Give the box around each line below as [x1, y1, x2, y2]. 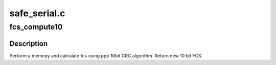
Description [9, 39, 48, 48]
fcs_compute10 [9, 22, 63, 31]
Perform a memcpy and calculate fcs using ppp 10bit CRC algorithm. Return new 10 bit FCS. [9, 52, 203, 58]
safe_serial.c [9, 8, 65, 19]
